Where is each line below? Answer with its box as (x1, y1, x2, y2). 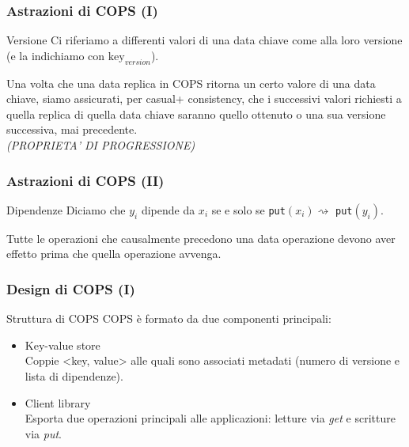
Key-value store (25, 336, 100, 353)
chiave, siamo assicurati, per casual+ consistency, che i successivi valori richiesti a (6, 90, 402, 107)
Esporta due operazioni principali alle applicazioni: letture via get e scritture (25, 410, 396, 426)
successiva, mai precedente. (6, 121, 138, 138)
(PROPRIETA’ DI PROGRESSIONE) (6, 136, 195, 153)
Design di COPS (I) (6, 278, 135, 298)
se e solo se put (211, 201, 286, 218)
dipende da (141, 201, 195, 218)
